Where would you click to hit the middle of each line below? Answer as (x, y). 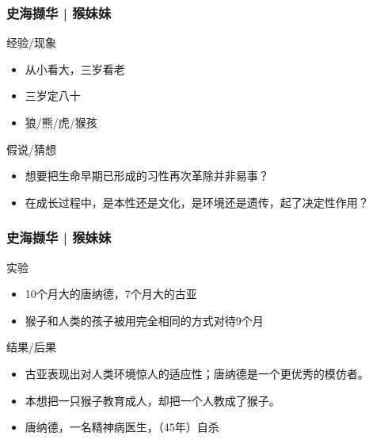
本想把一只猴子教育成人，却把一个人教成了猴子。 (152, 400)
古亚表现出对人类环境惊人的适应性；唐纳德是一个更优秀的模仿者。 (197, 373)
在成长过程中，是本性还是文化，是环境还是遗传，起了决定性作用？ (197, 202)
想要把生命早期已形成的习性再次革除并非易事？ (147, 176)
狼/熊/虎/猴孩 (61, 122)
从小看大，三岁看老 (75, 69)
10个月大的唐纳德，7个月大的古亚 (111, 294)
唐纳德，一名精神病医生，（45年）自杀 (122, 427)
